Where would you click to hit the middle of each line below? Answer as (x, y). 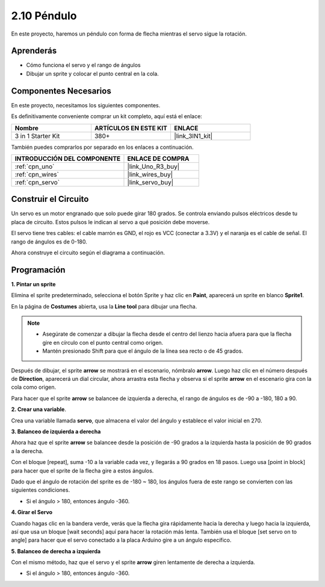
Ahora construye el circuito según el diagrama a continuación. (88, 253)
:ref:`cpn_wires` (37, 174)
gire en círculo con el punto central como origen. (103, 342)
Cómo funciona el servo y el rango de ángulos (83, 65)
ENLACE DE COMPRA (158, 159)
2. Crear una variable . (39, 409)
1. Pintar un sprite (33, 284)
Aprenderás (34, 51)
